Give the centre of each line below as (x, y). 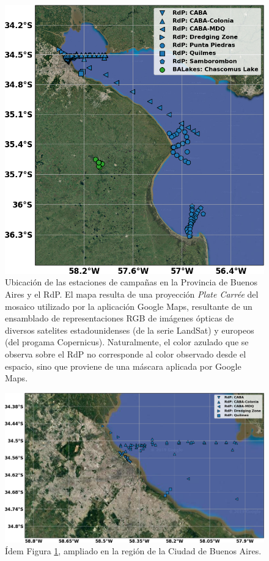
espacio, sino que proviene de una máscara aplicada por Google (123, 366)
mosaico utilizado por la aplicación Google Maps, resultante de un (129, 306)
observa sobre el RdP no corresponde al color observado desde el (126, 354)
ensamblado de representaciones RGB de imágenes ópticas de (120, 318)
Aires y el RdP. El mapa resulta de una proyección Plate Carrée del (132, 294)
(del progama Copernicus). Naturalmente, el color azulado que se (127, 342)
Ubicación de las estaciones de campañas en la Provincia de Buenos (131, 282)
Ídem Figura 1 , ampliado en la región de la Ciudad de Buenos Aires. (133, 551)
